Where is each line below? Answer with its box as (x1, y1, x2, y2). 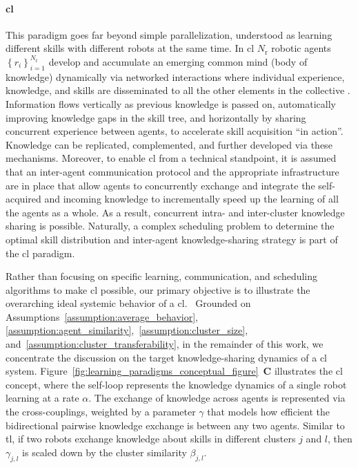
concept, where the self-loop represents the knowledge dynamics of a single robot (6, 377, 347, 391)
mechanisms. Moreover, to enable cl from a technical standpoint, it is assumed (6, 151, 337, 165)
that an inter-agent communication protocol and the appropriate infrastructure (6, 164, 339, 178)
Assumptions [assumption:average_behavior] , (6, 309, 198, 324)
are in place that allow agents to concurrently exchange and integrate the (6, 178, 315, 192)
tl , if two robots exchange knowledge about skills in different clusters (6, 431, 296, 446)
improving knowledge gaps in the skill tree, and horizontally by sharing (6, 110, 306, 124)
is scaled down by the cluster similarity (22, 444, 187, 459)
